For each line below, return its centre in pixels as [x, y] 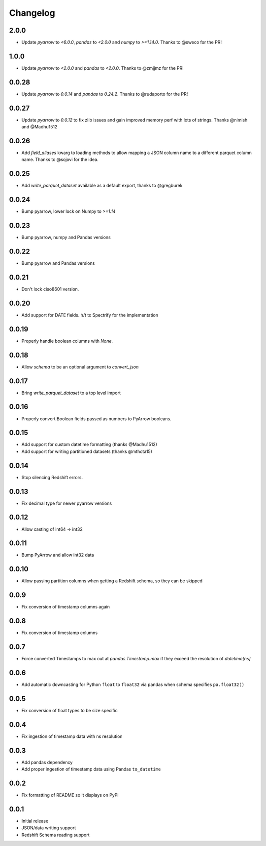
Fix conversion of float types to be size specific [69, 710]
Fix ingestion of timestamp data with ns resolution [72, 736]
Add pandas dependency [47, 762]
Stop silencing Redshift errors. [52, 477]
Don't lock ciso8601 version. [50, 289]
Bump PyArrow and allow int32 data [58, 555]
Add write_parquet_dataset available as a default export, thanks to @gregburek [102, 186]
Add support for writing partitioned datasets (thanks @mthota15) [87, 451]
